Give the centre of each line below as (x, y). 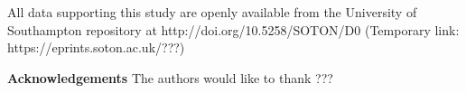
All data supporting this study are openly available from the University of (212, 12)
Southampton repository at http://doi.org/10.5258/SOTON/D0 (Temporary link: (233, 29)
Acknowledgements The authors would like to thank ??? (170, 77)
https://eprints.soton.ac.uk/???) (96, 47)
